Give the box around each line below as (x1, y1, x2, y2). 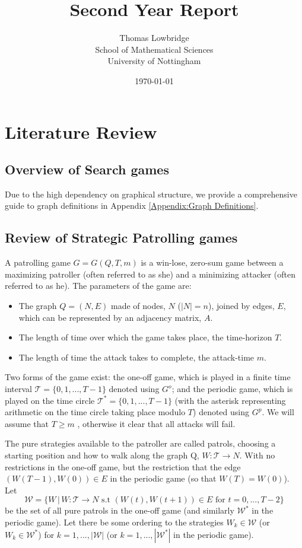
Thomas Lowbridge (119, 31, 189, 44)
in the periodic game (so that (110, 472, 217, 485)
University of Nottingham (107, 55, 201, 67)
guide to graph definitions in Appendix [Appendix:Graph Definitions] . (5, 199, 259, 212)
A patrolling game (5, 256, 71, 269)
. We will (262, 406, 294, 418)
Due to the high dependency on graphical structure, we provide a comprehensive (5, 187, 297, 200)
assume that (5, 417, 49, 429)
